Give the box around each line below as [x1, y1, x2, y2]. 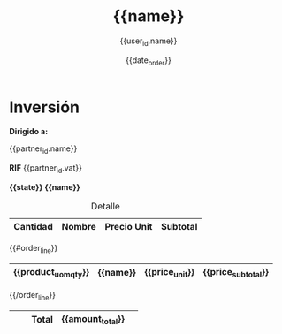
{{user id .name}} [119, 35, 178, 48]
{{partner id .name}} [9, 143, 78, 156]
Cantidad [13, 220, 53, 232]
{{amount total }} [61, 312, 126, 326]
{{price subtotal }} [202, 265, 270, 279]
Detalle [91, 200, 121, 212]
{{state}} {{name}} [9, 181, 81, 192]
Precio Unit [104, 220, 153, 232]
